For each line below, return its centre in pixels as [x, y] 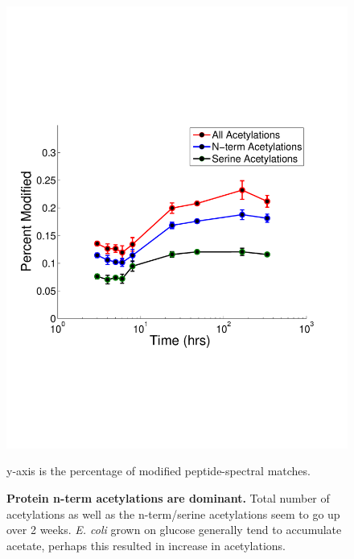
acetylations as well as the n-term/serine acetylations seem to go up [173, 513]
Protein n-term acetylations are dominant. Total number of [168, 498]
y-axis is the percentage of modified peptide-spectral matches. [158, 471]
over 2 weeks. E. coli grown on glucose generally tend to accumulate [174, 530]
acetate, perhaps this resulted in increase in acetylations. [146, 545]
